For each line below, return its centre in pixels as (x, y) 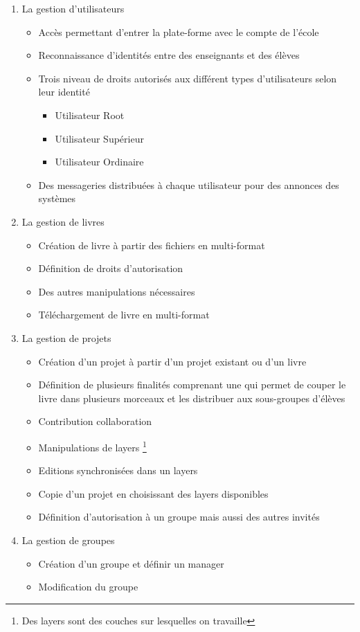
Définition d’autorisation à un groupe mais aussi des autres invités (179, 517)
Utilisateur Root (90, 115)
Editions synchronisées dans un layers (118, 470)
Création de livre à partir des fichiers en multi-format (152, 245)
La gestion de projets (66, 337)
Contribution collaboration (95, 421)
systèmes (57, 198)
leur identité (64, 92)
